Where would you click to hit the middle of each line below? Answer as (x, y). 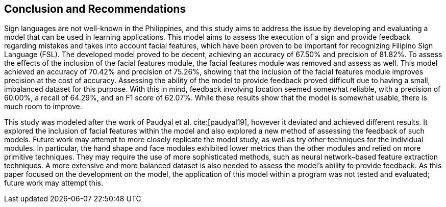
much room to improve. (43, 107)
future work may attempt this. (54, 183)
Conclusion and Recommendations (95, 9)
